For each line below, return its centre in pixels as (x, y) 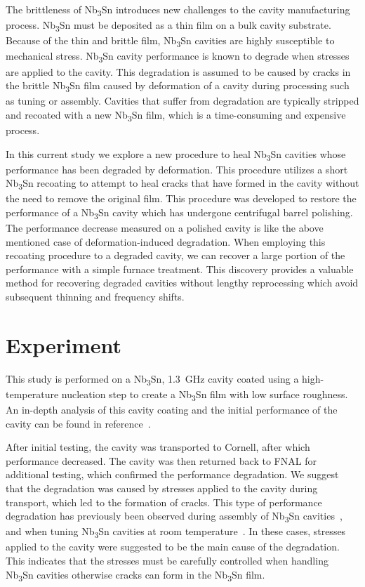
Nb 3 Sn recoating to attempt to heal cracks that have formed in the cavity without (182, 184)
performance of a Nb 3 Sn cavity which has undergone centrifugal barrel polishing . (179, 213)
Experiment (64, 344)
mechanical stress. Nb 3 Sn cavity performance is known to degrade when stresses (178, 57)
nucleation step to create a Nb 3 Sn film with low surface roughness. (205, 395)
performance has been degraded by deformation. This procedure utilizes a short (177, 169)
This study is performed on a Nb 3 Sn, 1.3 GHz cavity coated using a (152, 379)
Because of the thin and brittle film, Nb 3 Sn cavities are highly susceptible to (170, 41)
